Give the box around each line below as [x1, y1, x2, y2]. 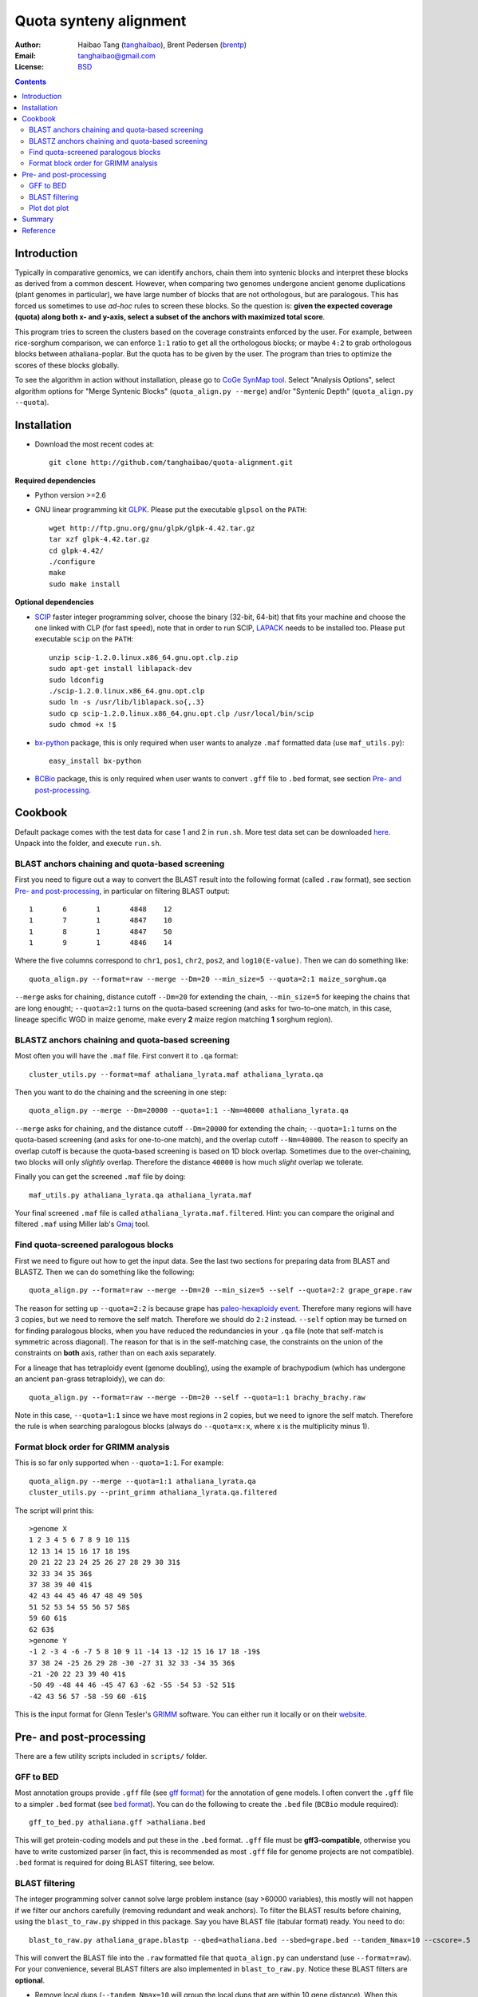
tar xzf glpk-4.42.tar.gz [49, 535, 151, 544]
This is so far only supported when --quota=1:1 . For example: [14, 1458, 224, 1467]
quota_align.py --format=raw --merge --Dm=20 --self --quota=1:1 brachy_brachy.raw [29, 1392, 366, 1402]
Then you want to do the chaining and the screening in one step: [14, 1087, 227, 1097]
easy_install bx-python [49, 756, 142, 765]
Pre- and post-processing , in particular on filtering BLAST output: [14, 886, 231, 895]
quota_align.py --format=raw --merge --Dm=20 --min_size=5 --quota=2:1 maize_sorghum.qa [29, 975, 387, 983]
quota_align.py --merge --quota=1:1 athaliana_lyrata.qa [29, 1476, 257, 1486]
